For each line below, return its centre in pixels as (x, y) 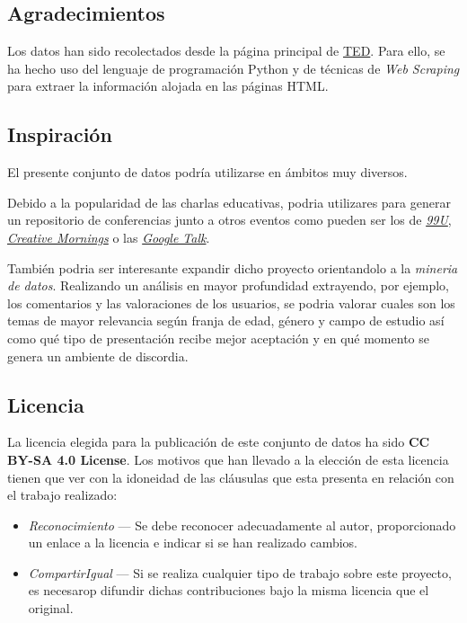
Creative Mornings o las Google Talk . (109, 237)
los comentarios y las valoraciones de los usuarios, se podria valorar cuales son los (231, 303)
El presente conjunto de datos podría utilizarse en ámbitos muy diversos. (207, 172)
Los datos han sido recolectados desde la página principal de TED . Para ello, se (226, 51)
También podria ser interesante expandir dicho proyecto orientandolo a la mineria (233, 267)
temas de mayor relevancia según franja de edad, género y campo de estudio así (226, 320)
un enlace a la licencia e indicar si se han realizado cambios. (193, 543)
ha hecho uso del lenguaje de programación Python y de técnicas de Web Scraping (233, 68)
